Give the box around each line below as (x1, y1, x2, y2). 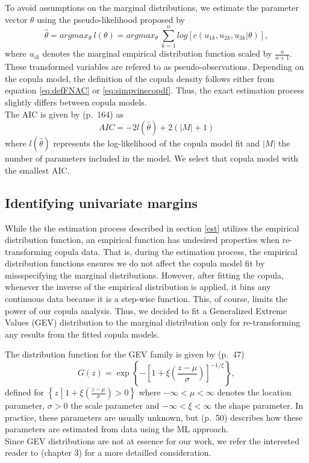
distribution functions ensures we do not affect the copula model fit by (5, 257, 265, 269)
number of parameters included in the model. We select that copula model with (5, 152, 299, 165)
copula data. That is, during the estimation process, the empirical (55, 245, 298, 257)
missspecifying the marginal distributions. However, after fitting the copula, (5, 268, 284, 281)
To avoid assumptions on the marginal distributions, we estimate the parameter (5, 1, 299, 13)
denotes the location (217, 386, 292, 398)
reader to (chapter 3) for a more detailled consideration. (5, 446, 211, 459)
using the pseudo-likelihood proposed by (37, 13, 185, 25)
